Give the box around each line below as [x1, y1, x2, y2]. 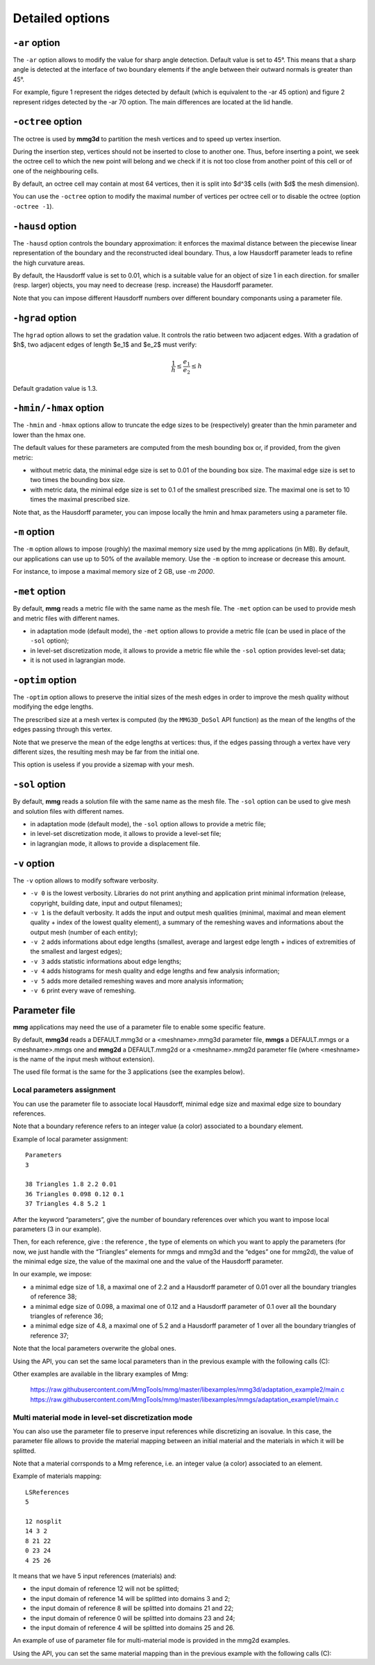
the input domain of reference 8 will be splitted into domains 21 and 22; [30, 1604, 234, 1613]
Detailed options [12, 10, 110, 26]
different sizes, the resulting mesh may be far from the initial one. [12, 748, 199, 756]
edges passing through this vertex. [12, 725, 112, 734]
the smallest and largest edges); [30, 947, 123, 956]
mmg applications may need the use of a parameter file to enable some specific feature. [12, 1022, 266, 1031]
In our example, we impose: [12, 1270, 92, 1278]
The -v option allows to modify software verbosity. [12, 876, 159, 885]
